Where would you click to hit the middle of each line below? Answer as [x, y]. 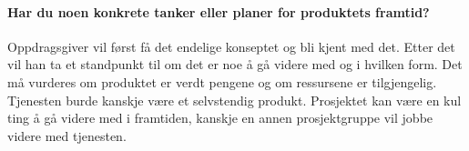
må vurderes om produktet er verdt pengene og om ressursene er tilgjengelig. [222, 81]
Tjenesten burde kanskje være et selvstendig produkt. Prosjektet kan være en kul [234, 100]
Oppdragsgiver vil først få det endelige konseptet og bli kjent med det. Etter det [231, 46]
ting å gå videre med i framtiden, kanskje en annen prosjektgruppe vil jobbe [220, 118]
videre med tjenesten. [67, 135]
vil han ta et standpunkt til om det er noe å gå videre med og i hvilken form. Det [235, 64]
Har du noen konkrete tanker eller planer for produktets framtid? [219, 11]
